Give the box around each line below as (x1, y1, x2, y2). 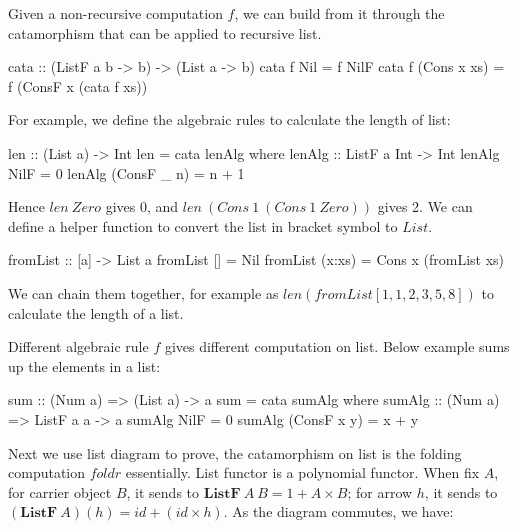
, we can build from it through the (234, 3, 445, 23)
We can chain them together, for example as (8, 282, 279, 303)
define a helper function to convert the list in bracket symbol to (8, 215, 398, 236)
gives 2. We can (377, 196, 473, 217)
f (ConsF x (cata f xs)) (8, 75, 148, 96)
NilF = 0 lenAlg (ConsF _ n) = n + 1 (8, 162, 245, 183)
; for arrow (347, 481, 413, 502)
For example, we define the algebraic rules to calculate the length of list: (8, 109, 451, 130)
